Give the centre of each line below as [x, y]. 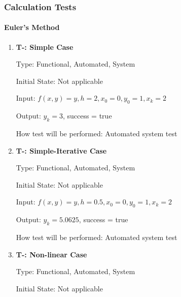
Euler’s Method [32, 27]
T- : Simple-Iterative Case [61, 150]
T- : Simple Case [45, 47]
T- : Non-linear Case [51, 254]
